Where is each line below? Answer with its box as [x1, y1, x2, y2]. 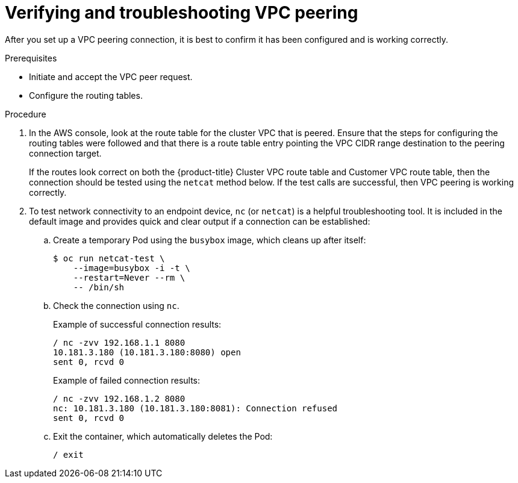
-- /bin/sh [73, 282, 125, 292]
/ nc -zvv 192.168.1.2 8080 [53, 393, 186, 404]
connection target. [29, 148, 102, 158]
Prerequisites [5, 52, 57, 63]
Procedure [5, 108, 46, 119]
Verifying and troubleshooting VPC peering [5, 2, 358, 23]
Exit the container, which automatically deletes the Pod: [53, 431, 273, 441]
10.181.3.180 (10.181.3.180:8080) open [53, 347, 241, 357]
